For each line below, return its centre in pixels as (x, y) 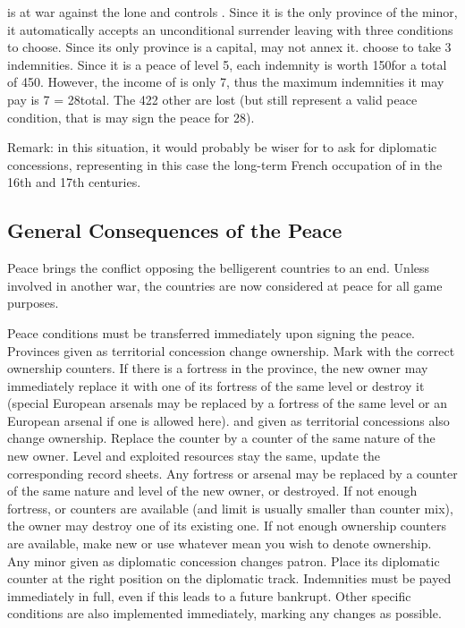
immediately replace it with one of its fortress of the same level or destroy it (216, 385)
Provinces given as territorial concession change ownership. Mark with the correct (231, 350)
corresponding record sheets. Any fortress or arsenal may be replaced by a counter (232, 473)
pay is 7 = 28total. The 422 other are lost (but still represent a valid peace (212, 99)
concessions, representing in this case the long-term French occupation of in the (225, 164)
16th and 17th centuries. (74, 182)
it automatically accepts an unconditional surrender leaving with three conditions (230, 29)
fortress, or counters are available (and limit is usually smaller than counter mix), (230, 508)
